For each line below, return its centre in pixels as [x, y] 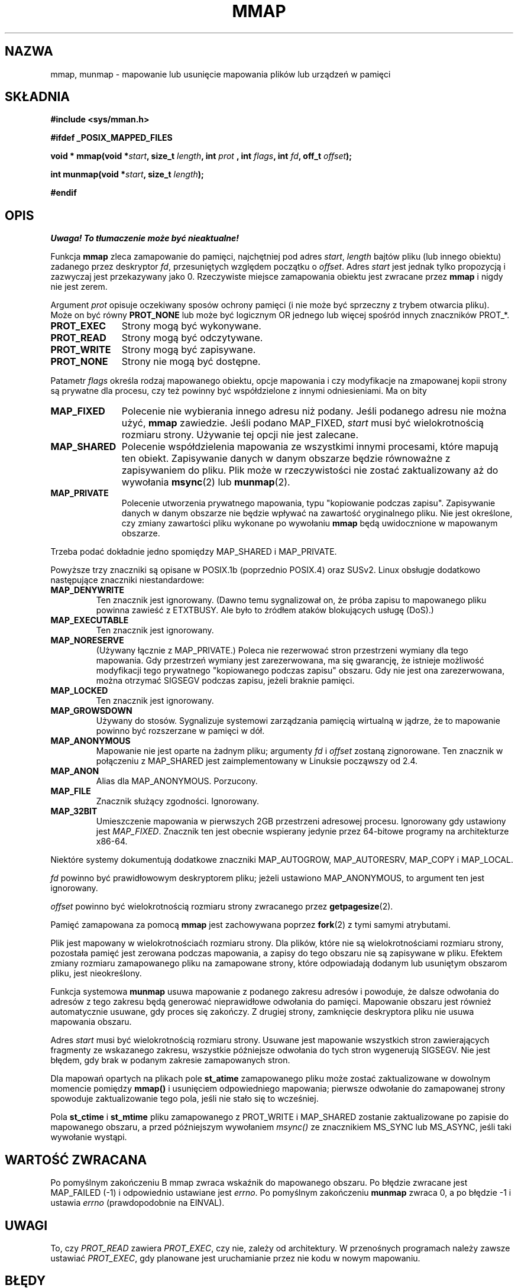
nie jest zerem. [79, 287]
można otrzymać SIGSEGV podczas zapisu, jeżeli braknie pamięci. [225, 681]
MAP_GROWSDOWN [91, 711]
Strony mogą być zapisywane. [189, 350]
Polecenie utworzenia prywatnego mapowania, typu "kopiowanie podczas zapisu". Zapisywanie [308, 503]
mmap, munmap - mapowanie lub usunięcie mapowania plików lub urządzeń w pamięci [221, 74]
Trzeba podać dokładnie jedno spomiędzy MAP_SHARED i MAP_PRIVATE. [194, 552]
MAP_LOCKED [79, 691]
